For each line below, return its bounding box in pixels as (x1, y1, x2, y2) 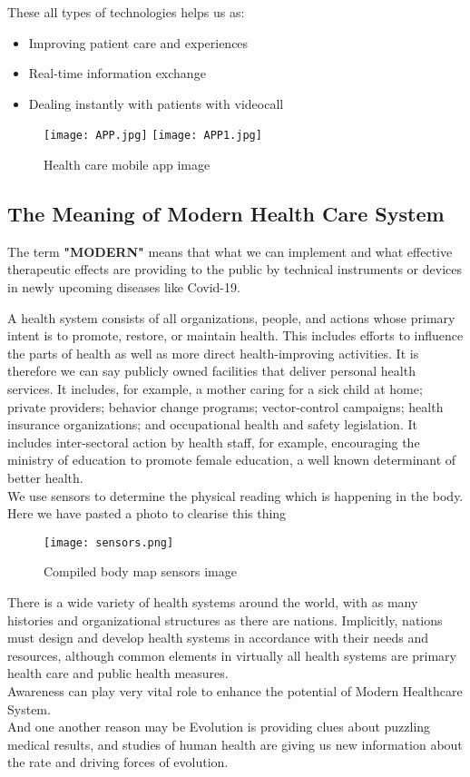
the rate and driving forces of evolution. (7, 752, 229, 772)
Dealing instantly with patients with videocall (28, 93, 284, 113)
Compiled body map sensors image (44, 562, 237, 581)
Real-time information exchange (28, 64, 206, 83)
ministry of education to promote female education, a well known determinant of (7, 450, 456, 469)
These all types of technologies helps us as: (7, 3, 245, 21)
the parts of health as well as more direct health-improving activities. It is (7, 343, 419, 362)
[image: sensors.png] (44, 536, 174, 549)
